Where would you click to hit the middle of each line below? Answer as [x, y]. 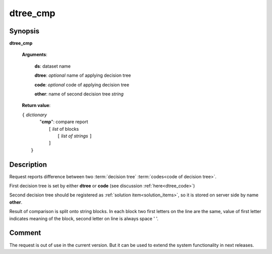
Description [28, 164]
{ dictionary [35, 115]
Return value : [36, 106]
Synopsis [24, 31]
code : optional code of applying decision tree [82, 85]
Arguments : [35, 55]
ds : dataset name [53, 66]
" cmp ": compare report [64, 122]
